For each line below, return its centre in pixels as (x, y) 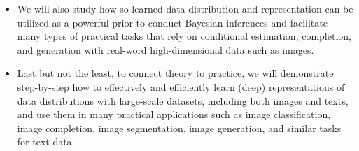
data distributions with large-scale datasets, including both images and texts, (183, 100)
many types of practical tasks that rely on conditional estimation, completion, (184, 36)
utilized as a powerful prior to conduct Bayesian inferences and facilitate (172, 22)
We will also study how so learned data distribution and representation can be (185, 8)
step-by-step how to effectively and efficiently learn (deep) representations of (181, 86)
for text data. (46, 142)
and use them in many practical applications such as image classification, (174, 114)
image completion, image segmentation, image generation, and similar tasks (179, 128)
